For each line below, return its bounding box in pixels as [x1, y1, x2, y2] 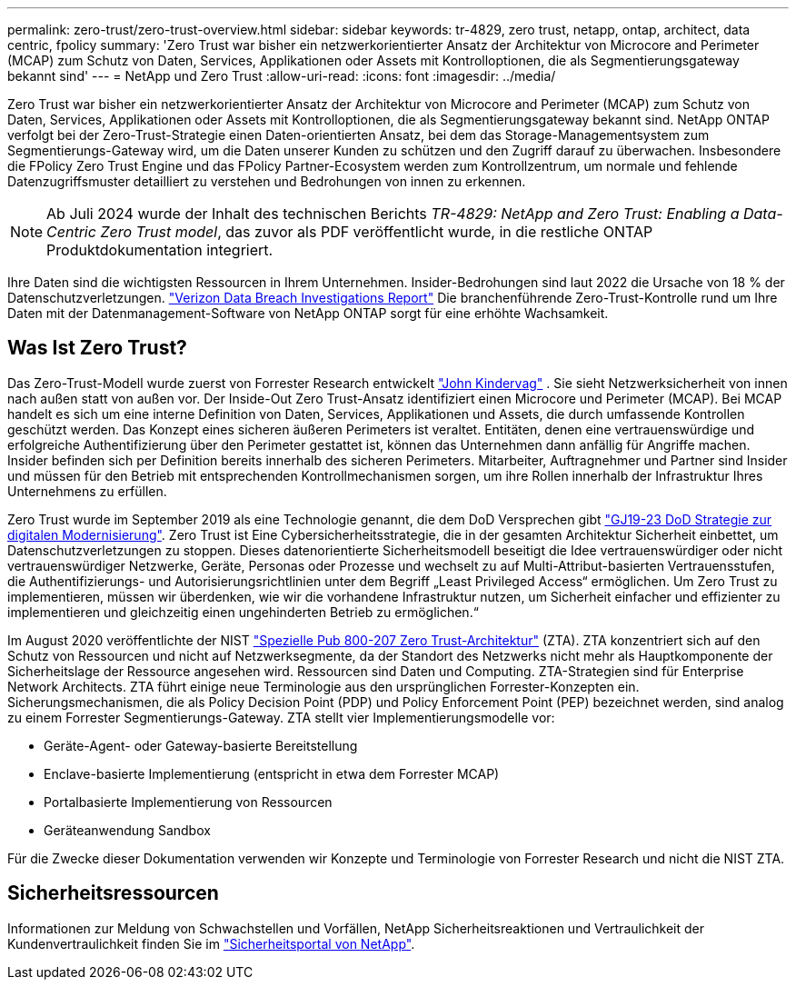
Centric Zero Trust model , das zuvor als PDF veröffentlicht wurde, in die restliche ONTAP [46, 223, 653, 241]
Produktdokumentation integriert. [46, 241, 274, 259]
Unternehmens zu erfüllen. [7, 483, 167, 499]
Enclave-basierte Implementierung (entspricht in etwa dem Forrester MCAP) [44, 765, 500, 782]
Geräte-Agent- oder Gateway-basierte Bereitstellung [44, 737, 358, 753]
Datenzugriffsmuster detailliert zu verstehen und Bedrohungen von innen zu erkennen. [7, 174, 526, 189]
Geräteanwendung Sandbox [44, 822, 211, 838]
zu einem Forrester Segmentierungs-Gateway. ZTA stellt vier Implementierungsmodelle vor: [7, 709, 555, 725]
